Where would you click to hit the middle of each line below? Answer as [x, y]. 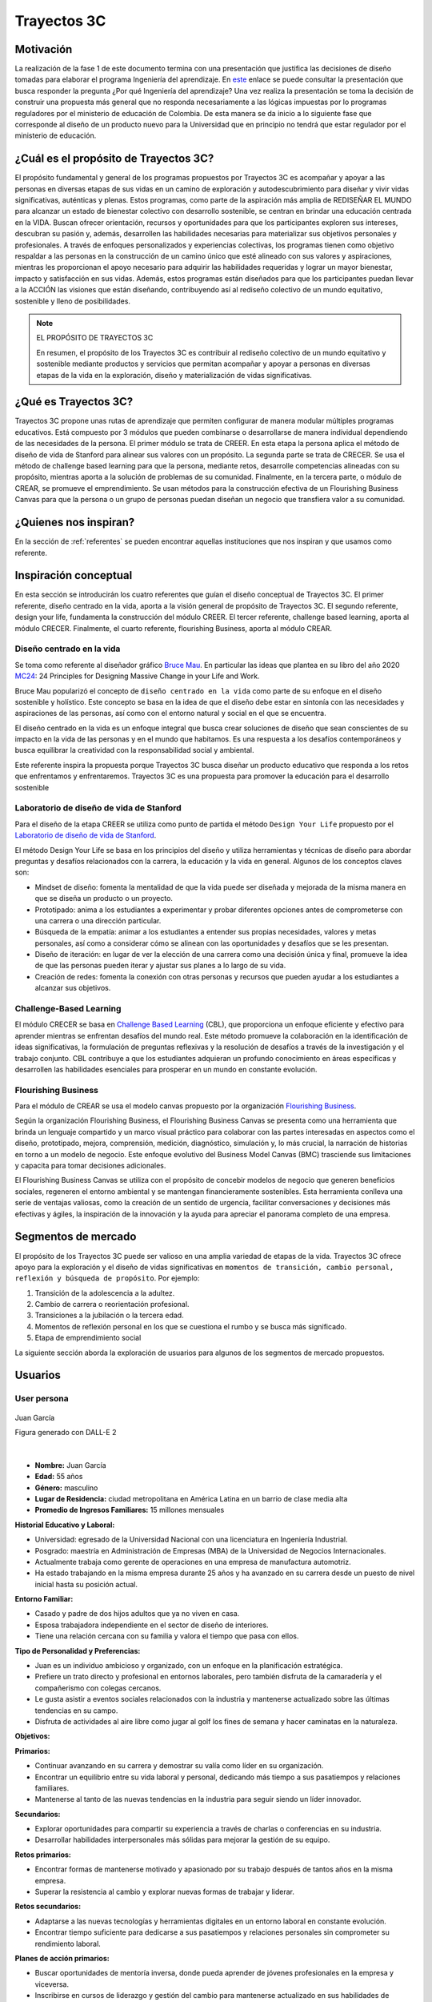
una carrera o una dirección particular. [98, 920]
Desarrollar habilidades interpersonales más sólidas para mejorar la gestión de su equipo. [182, 1840]
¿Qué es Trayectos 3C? [74, 402]
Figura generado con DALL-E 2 [66, 1432]
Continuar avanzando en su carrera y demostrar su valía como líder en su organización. [179, 1766]
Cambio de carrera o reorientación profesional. [112, 1305]
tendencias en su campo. [76, 1711]
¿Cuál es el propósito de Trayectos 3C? [114, 159]
